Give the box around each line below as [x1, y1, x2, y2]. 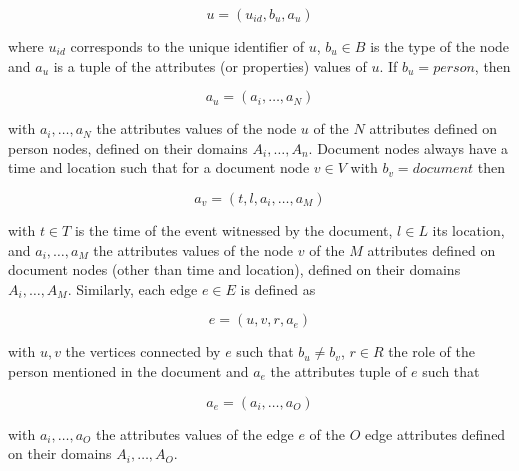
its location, [432, 219, 505, 240]
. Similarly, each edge [67, 278, 198, 299]
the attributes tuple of [270, 360, 407, 381]
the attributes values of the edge [96, 423, 294, 444]
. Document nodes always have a [308, 137, 509, 158]
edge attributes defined [365, 423, 506, 444]
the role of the [388, 341, 475, 362]
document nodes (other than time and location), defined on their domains [8, 259, 461, 280]
